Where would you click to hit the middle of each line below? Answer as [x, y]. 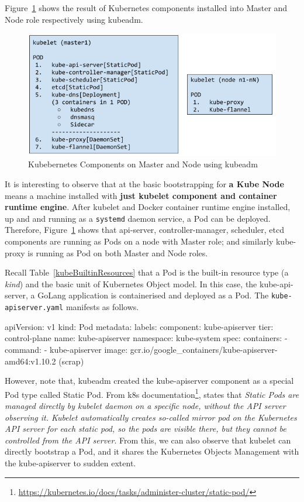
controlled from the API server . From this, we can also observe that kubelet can [148, 440]
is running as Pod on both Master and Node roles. [118, 252]
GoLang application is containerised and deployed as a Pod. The [153, 295]
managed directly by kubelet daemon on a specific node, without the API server [145, 405]
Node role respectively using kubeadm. [74, 19]
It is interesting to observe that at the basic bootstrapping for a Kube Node [144, 184]
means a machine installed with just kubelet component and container [141, 195]
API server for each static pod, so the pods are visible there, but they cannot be [146, 429]
